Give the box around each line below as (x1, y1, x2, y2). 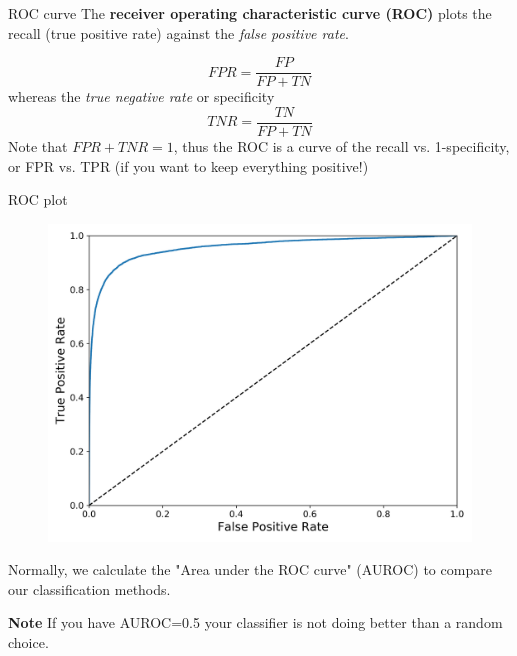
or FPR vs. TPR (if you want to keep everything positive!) (8, 155, 369, 176)
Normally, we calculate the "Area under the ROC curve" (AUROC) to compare (8, 559, 492, 580)
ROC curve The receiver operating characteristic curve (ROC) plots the (8, 3, 492, 23)
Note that (8, 135, 68, 156)
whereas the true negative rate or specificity (8, 86, 275, 107)
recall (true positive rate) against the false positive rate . (8, 22, 349, 43)
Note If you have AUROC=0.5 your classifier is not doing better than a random (8, 612, 503, 633)
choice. (8, 632, 49, 653)
